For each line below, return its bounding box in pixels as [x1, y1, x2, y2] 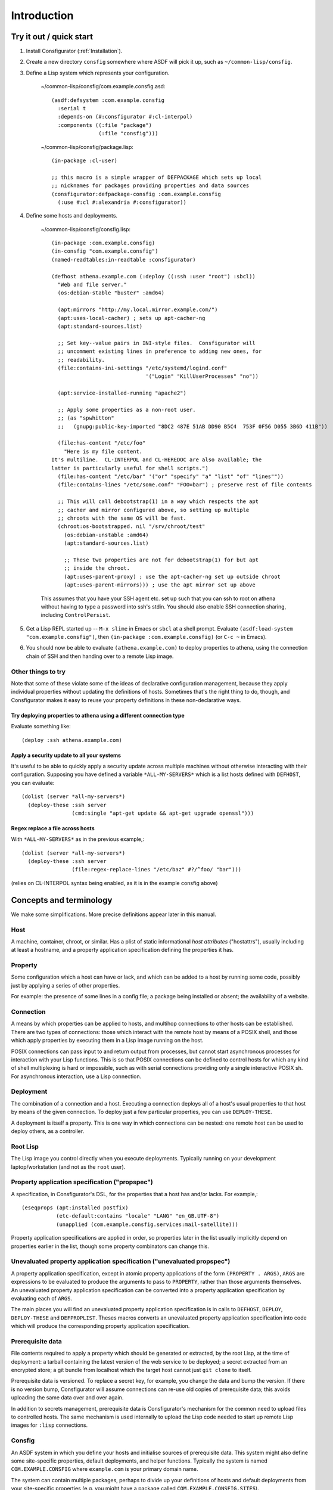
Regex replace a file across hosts [11, 824, 95, 831]
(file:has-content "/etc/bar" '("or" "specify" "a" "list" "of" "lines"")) [57, 473, 284, 480]
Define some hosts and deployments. [26, 212, 118, 219]
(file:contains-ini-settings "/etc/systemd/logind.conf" [57, 364, 228, 371]
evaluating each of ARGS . [11, 1295, 73, 1302]
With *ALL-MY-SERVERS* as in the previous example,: [11, 836, 145, 843]
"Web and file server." [57, 281, 127, 288]
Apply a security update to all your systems [11, 752, 122, 759]
